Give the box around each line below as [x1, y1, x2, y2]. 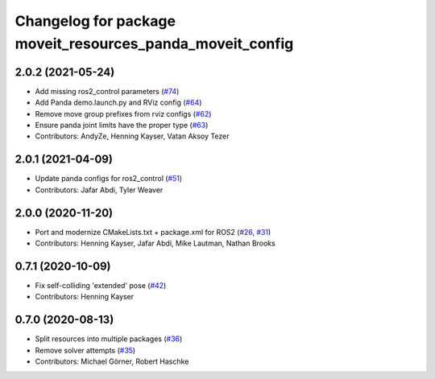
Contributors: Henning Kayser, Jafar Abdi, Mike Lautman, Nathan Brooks [35, 238, 275, 249]
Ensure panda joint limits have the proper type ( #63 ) [35, 121, 209, 130]
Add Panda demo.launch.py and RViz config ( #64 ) [35, 97, 202, 108]
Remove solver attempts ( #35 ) [35, 345, 136, 355]
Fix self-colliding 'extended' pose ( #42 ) [35, 280, 167, 290]
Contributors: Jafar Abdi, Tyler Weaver [35, 185, 164, 195]
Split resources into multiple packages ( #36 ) [35, 334, 183, 344]
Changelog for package [14, 12, 176, 30]
